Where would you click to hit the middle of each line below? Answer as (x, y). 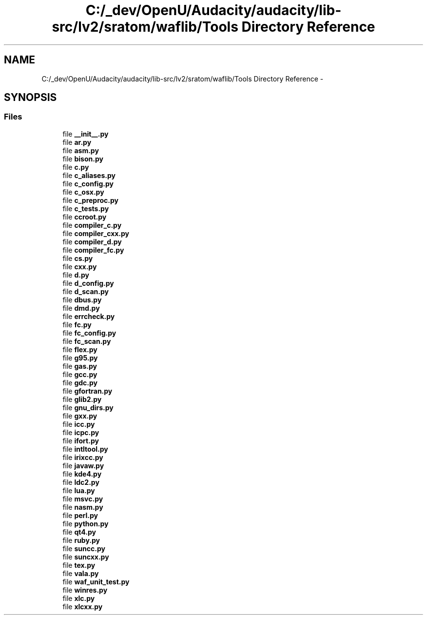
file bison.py (83, 159)
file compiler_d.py (92, 241)
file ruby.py (81, 540)
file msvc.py (83, 499)
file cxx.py (80, 266)
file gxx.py (80, 416)
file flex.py (80, 349)
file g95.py (80, 358)
